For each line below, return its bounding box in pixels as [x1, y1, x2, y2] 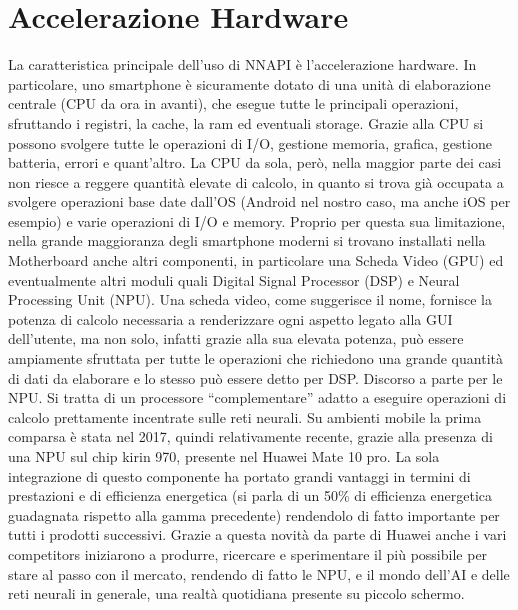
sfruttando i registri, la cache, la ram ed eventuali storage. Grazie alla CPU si [8, 112, 484, 133]
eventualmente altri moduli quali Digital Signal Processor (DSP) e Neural [8, 269, 460, 290]
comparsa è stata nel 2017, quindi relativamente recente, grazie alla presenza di [8, 426, 493, 447]
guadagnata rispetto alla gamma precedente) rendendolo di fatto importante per [8, 504, 500, 525]
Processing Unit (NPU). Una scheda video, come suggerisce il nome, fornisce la [8, 289, 492, 310]
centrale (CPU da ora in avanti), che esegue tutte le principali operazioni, [8, 93, 459, 114]
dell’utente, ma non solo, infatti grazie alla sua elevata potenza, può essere [8, 328, 464, 349]
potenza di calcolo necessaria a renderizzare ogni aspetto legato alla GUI [8, 308, 453, 329]
